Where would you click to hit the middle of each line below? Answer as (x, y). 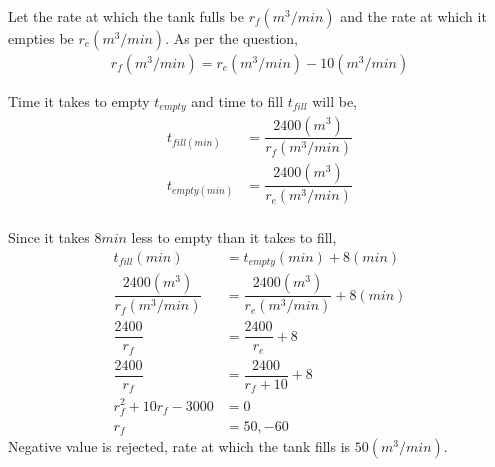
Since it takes (49, 237)
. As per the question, (231, 38)
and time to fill (237, 101)
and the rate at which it (413, 16)
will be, (334, 101)
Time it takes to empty (79, 101)
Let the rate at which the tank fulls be (126, 16)
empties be (41, 38)
